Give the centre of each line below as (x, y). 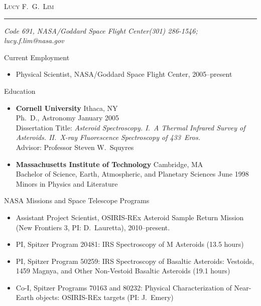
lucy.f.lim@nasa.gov (34, 40)
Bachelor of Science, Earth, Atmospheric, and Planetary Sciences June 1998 (132, 174)
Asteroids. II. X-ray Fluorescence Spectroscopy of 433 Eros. (108, 137)
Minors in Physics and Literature (67, 183)
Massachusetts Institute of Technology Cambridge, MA (109, 164)
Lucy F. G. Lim (29, 6)
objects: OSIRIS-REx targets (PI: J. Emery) (105, 297)
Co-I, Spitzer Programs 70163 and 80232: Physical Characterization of (124, 287)
